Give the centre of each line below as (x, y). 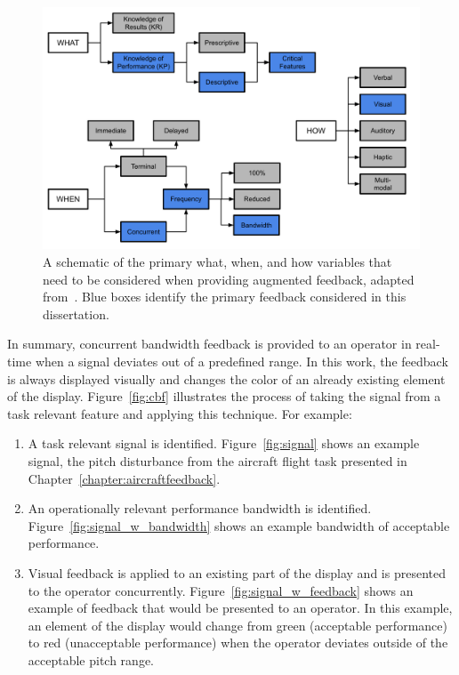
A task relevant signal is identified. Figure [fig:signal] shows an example (224, 443)
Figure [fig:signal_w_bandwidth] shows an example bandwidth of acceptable (239, 525)
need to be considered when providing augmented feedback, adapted (229, 279)
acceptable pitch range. (91, 659)
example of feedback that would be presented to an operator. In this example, (240, 608)
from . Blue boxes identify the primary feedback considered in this (225, 297)
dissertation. (76, 313)
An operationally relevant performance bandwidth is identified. (200, 508)
